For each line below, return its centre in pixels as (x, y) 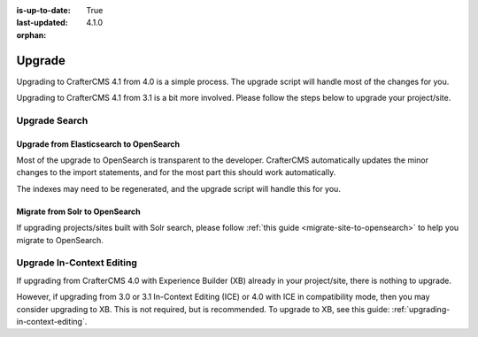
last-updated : (42, 23)
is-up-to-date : (43, 10)
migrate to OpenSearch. (60, 240)
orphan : (31, 34)
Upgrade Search (52, 120)
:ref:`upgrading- (421, 309)
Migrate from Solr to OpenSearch (78, 211)
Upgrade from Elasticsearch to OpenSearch (98, 144)
